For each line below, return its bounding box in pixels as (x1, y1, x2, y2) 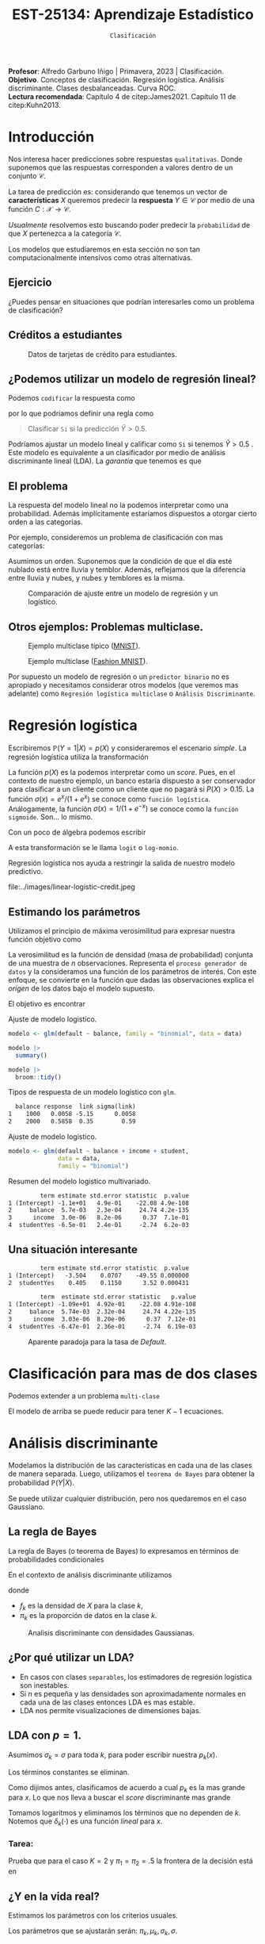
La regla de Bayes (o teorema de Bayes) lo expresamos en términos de (8, 1546, 239, 1555)
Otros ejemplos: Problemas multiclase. (8, 620, 204, 634)
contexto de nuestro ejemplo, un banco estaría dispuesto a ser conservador (8, 776, 256, 785)
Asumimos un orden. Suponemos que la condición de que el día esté (8, 557, 233, 566)
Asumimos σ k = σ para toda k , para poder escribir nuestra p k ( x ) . (8, 1750, 218, 1762)
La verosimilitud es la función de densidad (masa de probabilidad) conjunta (8, 950, 253, 959)
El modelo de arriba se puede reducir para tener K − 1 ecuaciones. (8, 1406, 224, 1416)
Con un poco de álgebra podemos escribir (8, 827, 146, 838)
